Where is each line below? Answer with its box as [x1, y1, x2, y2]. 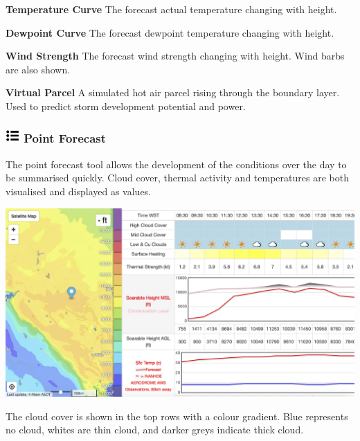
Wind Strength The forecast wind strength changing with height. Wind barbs [6, 48, 345, 63]
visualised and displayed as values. [6, 183, 151, 198]
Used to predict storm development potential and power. [6, 98, 246, 113]
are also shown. [6, 62, 71, 76]
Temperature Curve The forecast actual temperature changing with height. [6, 2, 337, 16]
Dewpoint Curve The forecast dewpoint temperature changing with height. [6, 25, 334, 39]
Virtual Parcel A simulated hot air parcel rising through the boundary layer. [6, 85, 340, 100]
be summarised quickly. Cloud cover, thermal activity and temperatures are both [6, 170, 349, 185]
